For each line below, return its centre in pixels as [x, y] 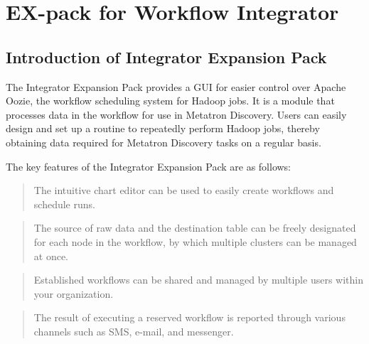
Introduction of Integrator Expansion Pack [166, 57]
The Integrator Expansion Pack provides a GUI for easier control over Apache [176, 86]
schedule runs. [64, 204]
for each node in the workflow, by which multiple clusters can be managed [195, 241]
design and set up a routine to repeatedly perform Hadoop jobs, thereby [163, 128]
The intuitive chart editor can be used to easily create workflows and [184, 190]
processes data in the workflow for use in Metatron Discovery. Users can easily [176, 114]
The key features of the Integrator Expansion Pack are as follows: [149, 166]
